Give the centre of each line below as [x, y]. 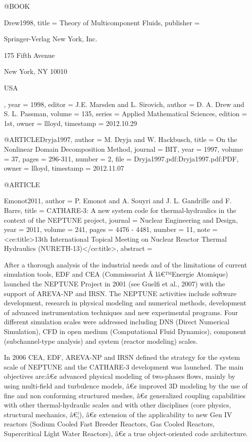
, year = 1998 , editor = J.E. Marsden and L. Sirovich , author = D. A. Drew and [124, 104]
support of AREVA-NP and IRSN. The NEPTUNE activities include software [120, 293]
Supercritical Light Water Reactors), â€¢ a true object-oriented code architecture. [126, 433]
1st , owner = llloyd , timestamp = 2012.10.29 [71, 123]
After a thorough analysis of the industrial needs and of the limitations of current [126, 264]
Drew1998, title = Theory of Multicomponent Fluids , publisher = [102, 22]
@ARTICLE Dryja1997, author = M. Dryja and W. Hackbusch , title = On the [121, 139]
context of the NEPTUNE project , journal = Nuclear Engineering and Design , [121, 220]
